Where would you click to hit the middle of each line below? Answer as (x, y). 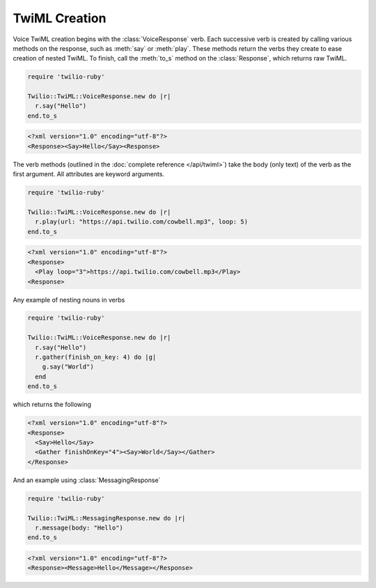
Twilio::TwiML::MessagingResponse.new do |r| (107, 518)
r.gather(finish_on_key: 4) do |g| (96, 357)
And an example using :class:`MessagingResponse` (87, 480)
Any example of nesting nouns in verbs (69, 300)
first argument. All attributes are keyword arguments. (89, 174)
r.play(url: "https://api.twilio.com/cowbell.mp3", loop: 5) (142, 222)
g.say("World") (68, 367)
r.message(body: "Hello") (79, 527)
